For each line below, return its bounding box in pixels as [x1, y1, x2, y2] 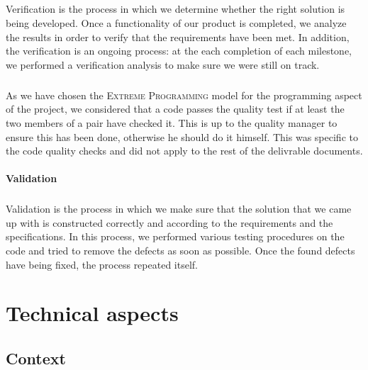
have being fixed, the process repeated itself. [6, 257, 198, 271]
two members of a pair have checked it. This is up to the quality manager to [6, 115, 338, 130]
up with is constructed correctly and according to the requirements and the [6, 215, 333, 230]
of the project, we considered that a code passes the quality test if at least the [6, 101, 345, 116]
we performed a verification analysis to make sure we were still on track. [6, 57, 320, 72]
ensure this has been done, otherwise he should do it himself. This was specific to [6, 129, 358, 144]
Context [6, 347, 66, 369]
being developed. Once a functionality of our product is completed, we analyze [6, 15, 347, 30]
